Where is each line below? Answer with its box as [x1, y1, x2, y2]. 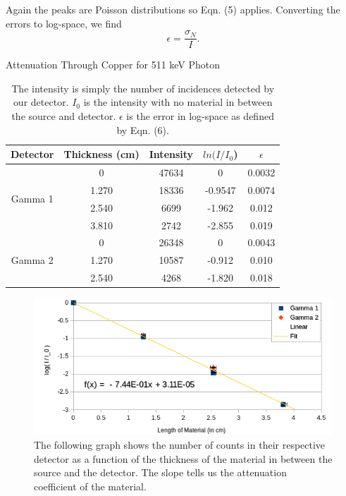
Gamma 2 [11, 253, 54, 267]
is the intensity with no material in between [83, 95, 273, 109]
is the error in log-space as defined [126, 109, 274, 123]
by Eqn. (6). [116, 122, 169, 137]
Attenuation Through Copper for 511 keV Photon [6, 57, 221, 72]
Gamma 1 [11, 191, 54, 206]
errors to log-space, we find [6, 16, 122, 30]
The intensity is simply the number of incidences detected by [11, 80, 275, 95]
